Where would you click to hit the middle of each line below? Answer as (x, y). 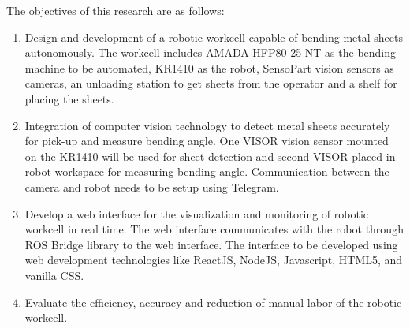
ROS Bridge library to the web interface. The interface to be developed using (211, 244)
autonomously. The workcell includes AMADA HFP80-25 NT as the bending (211, 52)
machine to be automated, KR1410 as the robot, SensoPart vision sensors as (209, 67)
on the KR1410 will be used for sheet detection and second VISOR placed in (210, 156)
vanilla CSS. (54, 275)
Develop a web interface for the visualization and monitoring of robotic (197, 213)
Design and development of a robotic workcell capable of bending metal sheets (214, 37)
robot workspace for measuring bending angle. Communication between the (207, 171)
